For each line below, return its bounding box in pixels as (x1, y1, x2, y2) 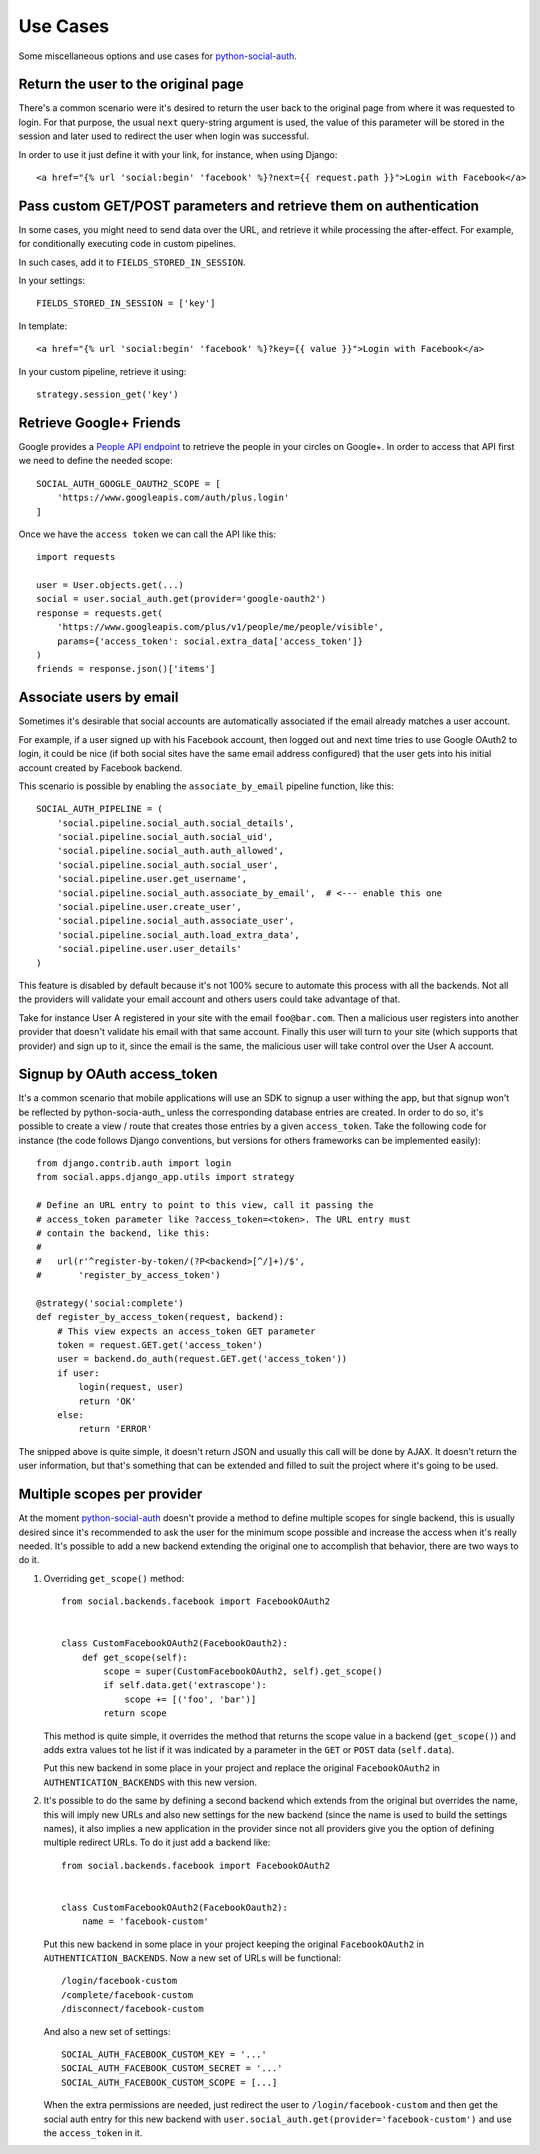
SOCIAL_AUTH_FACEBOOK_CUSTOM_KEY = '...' (61, 2049, 267, 2060)
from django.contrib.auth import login (36, 1158, 232, 1169)
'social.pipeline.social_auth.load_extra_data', (56, 929, 300, 940)
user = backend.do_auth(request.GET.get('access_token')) (56, 1353, 348, 1365)
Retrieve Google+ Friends (18, 414, 181, 431)
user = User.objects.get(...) (36, 580, 185, 591)
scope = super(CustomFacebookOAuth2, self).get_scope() (103, 1666, 384, 1677)
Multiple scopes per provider (18, 1486, 203, 1503)
